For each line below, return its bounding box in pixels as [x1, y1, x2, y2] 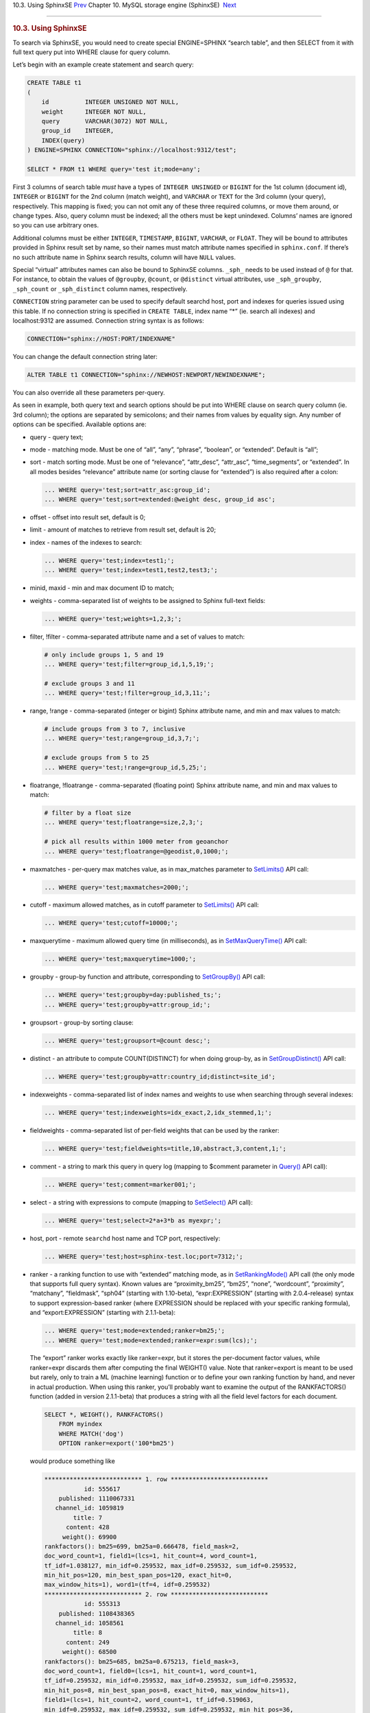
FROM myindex [58, 1420, 103, 1428]
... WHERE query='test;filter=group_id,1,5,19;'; [44, 660, 214, 668]
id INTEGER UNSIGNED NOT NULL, [41, 98, 180, 106]
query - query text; [29, 432, 84, 441]
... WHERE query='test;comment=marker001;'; [44, 1181, 197, 1188]
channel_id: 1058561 [55, 1619, 125, 1627]
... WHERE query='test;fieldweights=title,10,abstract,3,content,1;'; [44, 1144, 287, 1153]
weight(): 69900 [62, 1533, 117, 1541]
